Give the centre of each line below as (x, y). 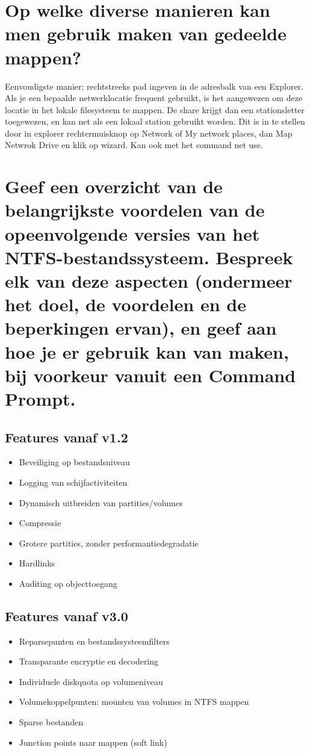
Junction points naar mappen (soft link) (93, 742)
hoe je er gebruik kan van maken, (147, 351)
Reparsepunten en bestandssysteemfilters (94, 641)
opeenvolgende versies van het (132, 233)
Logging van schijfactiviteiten (73, 482)
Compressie (40, 523)
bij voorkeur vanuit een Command (150, 375)
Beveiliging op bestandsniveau (74, 462)
